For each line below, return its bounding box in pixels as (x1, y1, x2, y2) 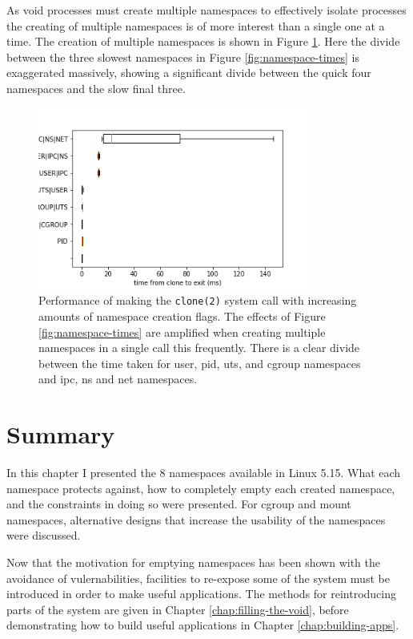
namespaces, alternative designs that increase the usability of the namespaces (6, 511, 386, 528)
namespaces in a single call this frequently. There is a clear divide (38, 339, 360, 356)
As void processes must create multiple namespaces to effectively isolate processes (6, 2, 407, 18)
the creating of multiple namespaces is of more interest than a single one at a (6, 17, 385, 34)
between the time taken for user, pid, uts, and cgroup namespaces (38, 354, 361, 371)
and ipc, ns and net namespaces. (38, 370, 198, 387)
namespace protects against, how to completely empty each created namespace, (6, 479, 395, 496)
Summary (6, 418, 115, 451)
